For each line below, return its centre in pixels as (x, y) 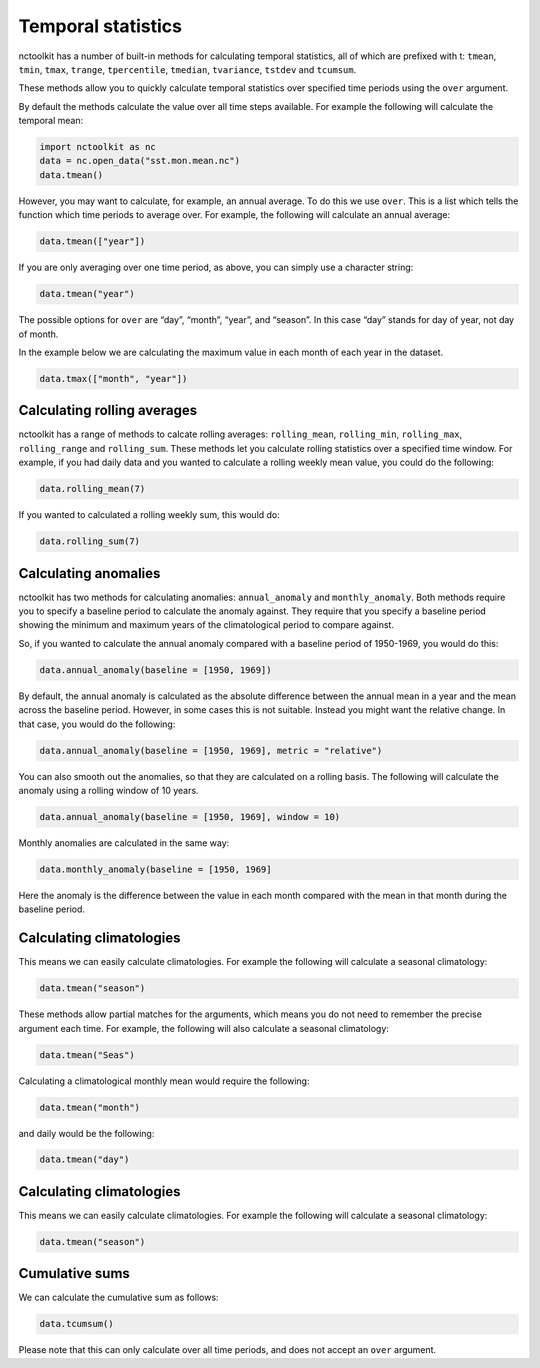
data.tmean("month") (89, 1107)
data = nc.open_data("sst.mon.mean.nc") (139, 161)
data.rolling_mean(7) (92, 489)
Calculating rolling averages (108, 410)
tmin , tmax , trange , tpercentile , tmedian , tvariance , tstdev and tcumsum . (187, 69)
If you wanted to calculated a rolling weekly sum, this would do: (149, 515)
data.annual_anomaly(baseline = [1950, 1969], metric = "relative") (211, 750)
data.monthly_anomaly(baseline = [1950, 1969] (155, 869)
